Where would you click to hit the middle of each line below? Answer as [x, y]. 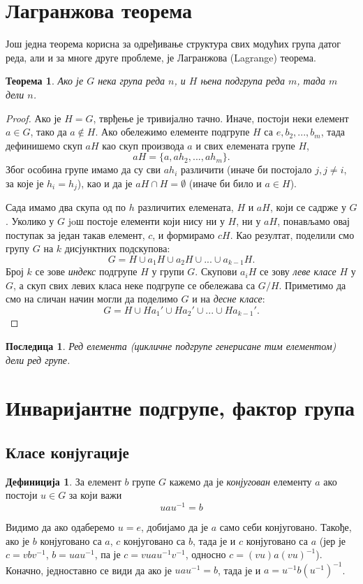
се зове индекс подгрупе [86, 271]
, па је [108, 554]
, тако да [49, 132]
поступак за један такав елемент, [75, 234]
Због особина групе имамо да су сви [83, 169]
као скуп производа [143, 145]
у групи [168, 271]
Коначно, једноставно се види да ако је [89, 570]
